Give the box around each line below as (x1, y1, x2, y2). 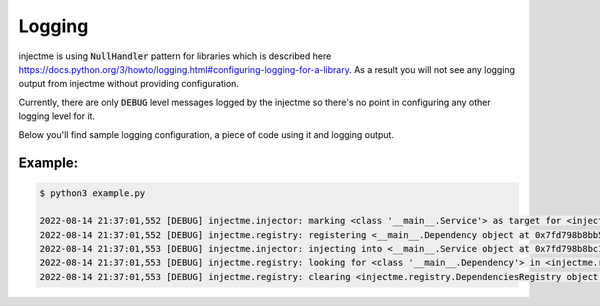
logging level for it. (18, 110, 95, 122)
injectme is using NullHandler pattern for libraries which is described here (18, 50, 332, 62)
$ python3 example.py (39, 187, 146, 199)
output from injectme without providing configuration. (18, 78, 240, 90)
